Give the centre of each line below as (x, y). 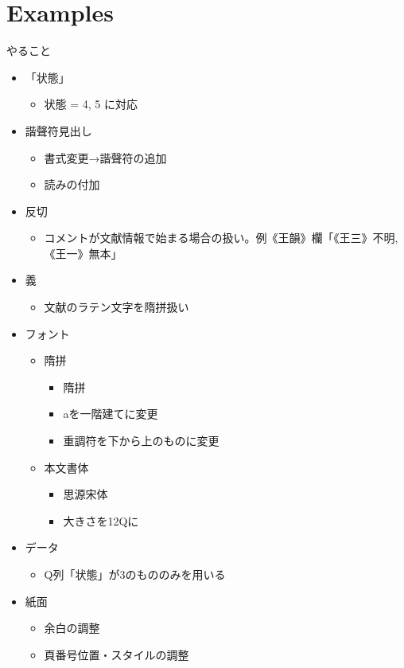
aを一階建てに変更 (111, 414)
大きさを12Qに (101, 520)
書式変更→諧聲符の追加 (105, 157)
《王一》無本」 (83, 253)
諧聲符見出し (58, 130)
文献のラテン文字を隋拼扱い (117, 307)
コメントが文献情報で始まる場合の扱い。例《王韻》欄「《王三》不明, (221, 238)
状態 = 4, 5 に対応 (91, 104)
